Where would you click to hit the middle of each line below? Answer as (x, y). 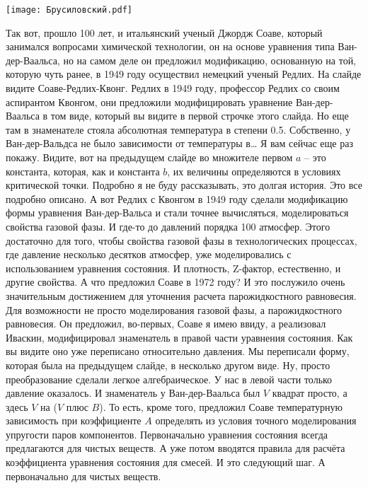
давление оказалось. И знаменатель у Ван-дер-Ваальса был (133, 393)
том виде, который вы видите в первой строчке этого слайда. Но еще (200, 116)
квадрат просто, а (310, 393)
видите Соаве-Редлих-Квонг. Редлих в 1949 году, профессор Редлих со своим (173, 88)
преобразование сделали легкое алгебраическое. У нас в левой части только (169, 379)
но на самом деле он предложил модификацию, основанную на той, (210, 60)
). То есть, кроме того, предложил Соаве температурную (221, 406)
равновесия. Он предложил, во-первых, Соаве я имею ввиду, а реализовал (166, 324)
